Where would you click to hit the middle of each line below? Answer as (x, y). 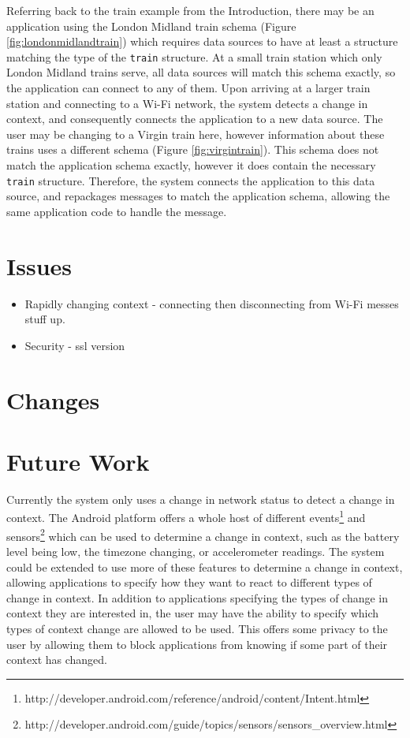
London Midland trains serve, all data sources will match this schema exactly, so (201, 72)
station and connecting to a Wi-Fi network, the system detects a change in (187, 103)
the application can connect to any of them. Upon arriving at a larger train (188, 88)
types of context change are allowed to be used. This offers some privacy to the (197, 628)
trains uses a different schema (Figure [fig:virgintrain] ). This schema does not (193, 149)
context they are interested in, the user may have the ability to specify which (193, 613)
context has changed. (57, 660)
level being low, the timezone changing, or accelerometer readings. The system (196, 551)
